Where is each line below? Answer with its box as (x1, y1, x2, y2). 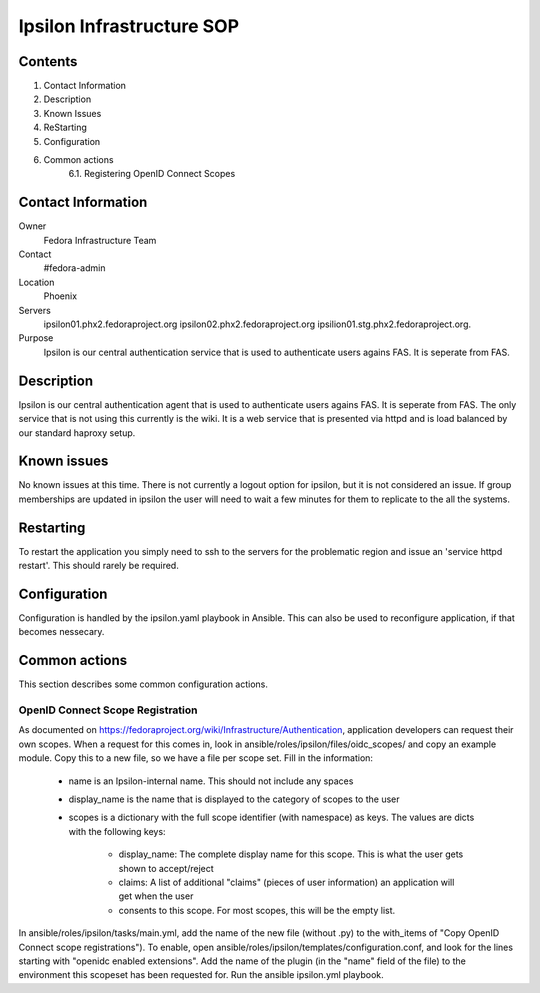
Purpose (18, 332, 54, 344)
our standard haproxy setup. (18, 426, 136, 439)
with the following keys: (68, 825, 166, 837)
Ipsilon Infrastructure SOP (18, 15, 240, 37)
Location (18, 276, 55, 288)
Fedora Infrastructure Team (43, 234, 157, 246)
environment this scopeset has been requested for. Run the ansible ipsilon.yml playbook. (18, 969, 384, 981)
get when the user (118, 890, 194, 902)
